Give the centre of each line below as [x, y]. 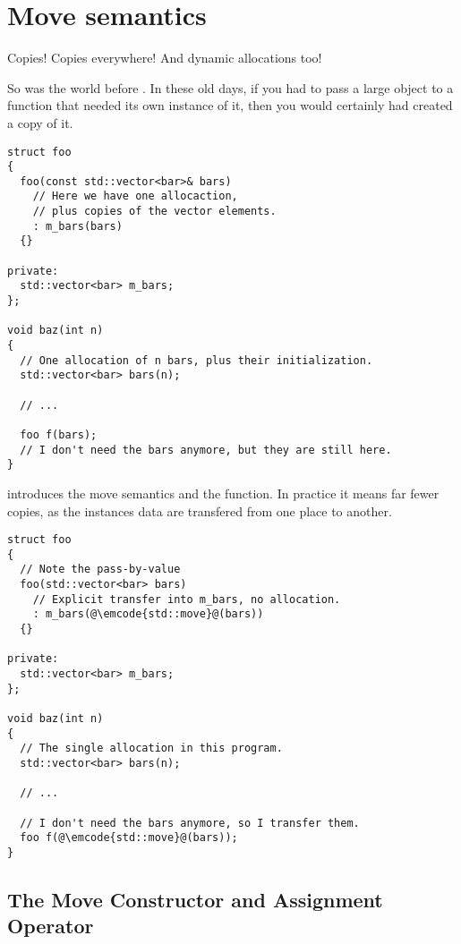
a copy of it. [40, 122]
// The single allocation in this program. [151, 748]
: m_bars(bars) [77, 226]
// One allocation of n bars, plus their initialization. [196, 360]
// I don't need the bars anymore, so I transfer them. [190, 823]
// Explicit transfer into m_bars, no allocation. [187, 599]
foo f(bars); [59, 434]
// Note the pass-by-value [100, 570]
